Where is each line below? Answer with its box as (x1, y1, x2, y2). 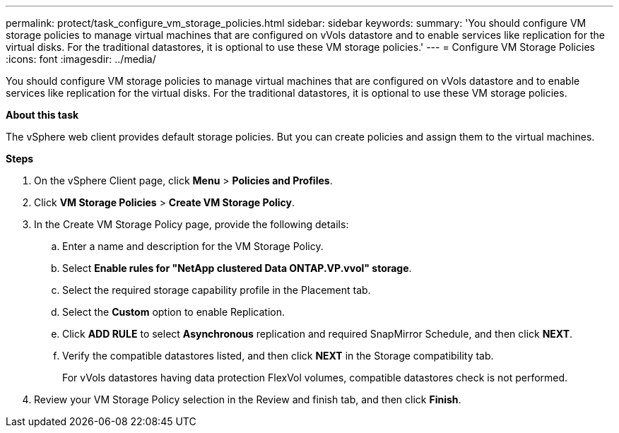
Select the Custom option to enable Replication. (62, 306, 285, 318)
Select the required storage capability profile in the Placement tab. (62, 284, 371, 296)
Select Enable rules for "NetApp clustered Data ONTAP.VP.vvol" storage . (62, 262, 412, 274)
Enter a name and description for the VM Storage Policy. (62, 240, 324, 252)
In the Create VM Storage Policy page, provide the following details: (34, 218, 349, 230)
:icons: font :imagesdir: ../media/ (6, 53, 156, 65)
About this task (6, 109, 79, 121)
